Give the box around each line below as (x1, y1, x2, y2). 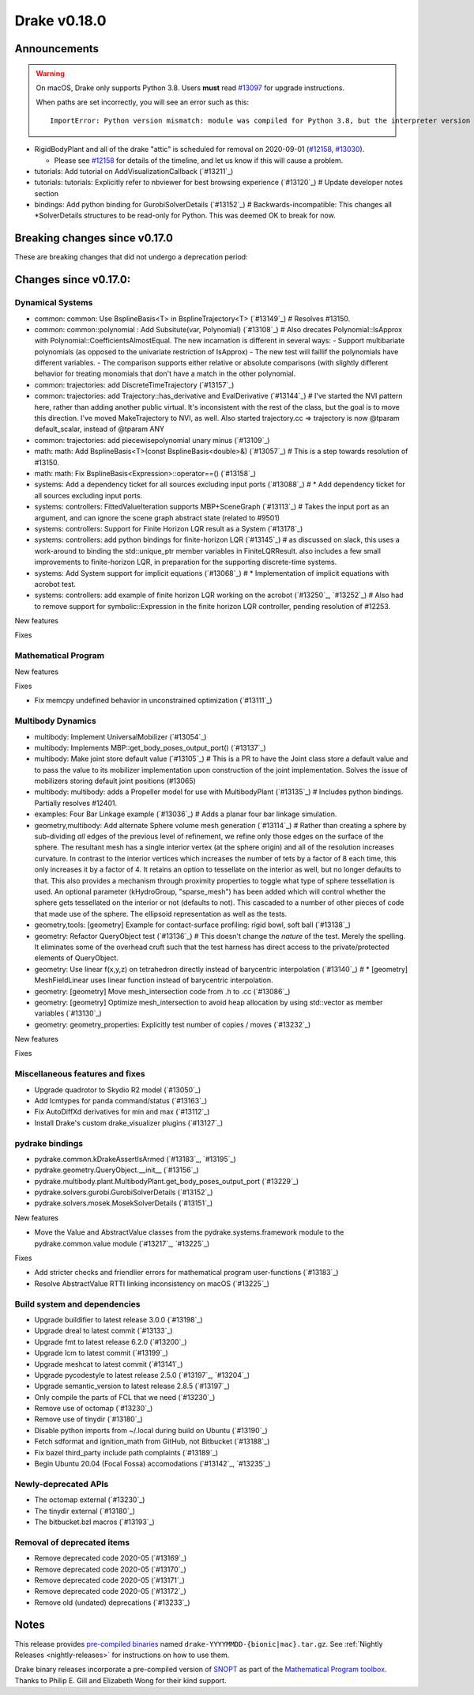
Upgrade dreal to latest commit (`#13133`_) (34, 1326, 173, 1336)
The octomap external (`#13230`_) (34, 1495, 145, 1504)
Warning (36, 68, 65, 78)
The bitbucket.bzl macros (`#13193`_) (34, 1517, 156, 1527)
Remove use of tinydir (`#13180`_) (34, 1414, 144, 1424)
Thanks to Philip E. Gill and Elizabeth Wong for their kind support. (14, 1675, 227, 1685)
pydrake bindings (14, 1137, 83, 1148)
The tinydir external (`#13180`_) (34, 1506, 136, 1515)
